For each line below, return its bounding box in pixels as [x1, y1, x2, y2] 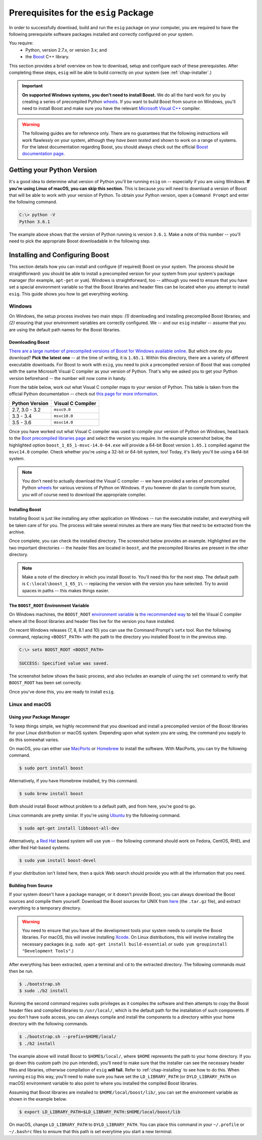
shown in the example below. [9, 1096, 67, 1102]
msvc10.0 [53, 414, 73, 419]
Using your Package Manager [9, 714, 70, 720]
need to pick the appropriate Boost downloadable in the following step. [9, 238, 151, 244]
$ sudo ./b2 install [19, 988, 68, 994]
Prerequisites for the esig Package [9, 7, 154, 18]
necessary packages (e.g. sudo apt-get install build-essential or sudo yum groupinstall [22, 941, 228, 947]
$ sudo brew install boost [19, 791, 83, 796]
